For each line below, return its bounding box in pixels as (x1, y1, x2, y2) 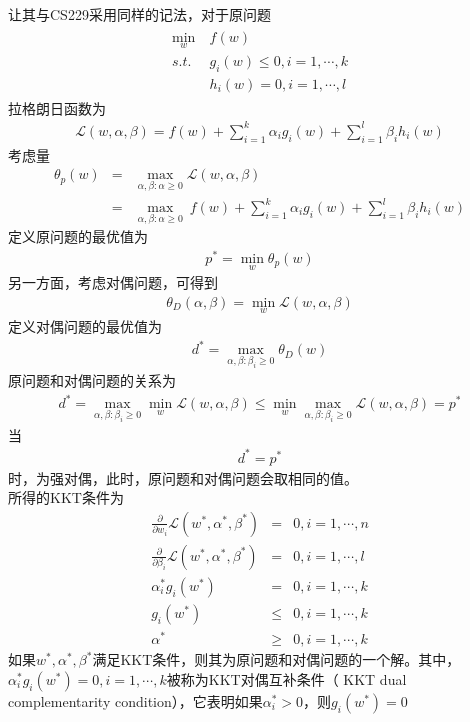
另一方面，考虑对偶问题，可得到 (8, 272, 218, 293)
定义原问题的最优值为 (8, 226, 148, 247)
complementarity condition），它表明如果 (8, 690, 263, 711)
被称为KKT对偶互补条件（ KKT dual (166, 668, 407, 689)
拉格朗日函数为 (8, 97, 106, 118)
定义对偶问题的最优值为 (8, 316, 162, 337)
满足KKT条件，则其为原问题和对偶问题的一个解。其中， (92, 649, 461, 670)
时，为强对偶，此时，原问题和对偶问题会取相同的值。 (8, 467, 358, 488)
